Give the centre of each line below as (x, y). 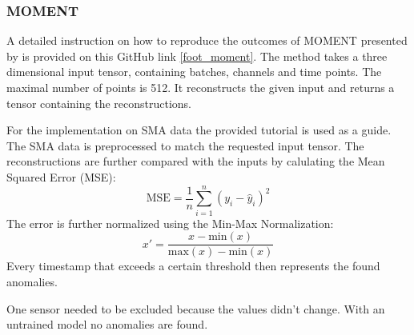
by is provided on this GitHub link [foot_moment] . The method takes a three (197, 56)
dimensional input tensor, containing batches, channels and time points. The (194, 72)
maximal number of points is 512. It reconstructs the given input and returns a (201, 87)
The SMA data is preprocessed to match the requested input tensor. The (185, 145)
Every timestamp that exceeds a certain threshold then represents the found (193, 266)
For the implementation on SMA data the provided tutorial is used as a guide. (199, 130)
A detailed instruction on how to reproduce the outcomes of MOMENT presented (207, 40)
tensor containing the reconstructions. (99, 103)
